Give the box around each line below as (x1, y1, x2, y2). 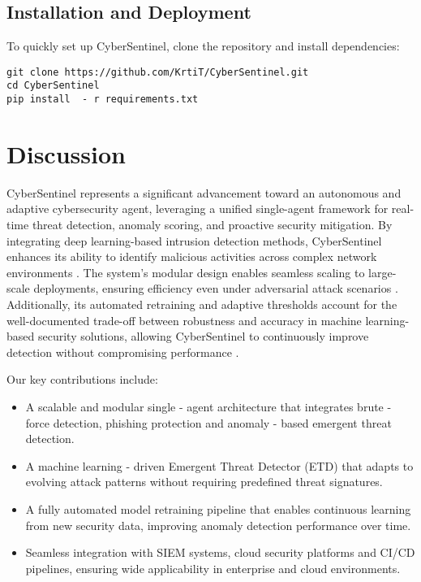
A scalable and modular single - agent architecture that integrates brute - (25, 398, 392, 415)
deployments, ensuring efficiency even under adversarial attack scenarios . (33, 280, 398, 297)
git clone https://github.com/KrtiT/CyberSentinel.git (6, 66, 309, 78)
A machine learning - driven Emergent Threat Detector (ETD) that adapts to (25, 457, 414, 474)
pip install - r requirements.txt (6, 93, 199, 106)
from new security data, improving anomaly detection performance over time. (25, 516, 411, 533)
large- (368, 263, 397, 280)
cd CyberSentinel (6, 80, 100, 92)
